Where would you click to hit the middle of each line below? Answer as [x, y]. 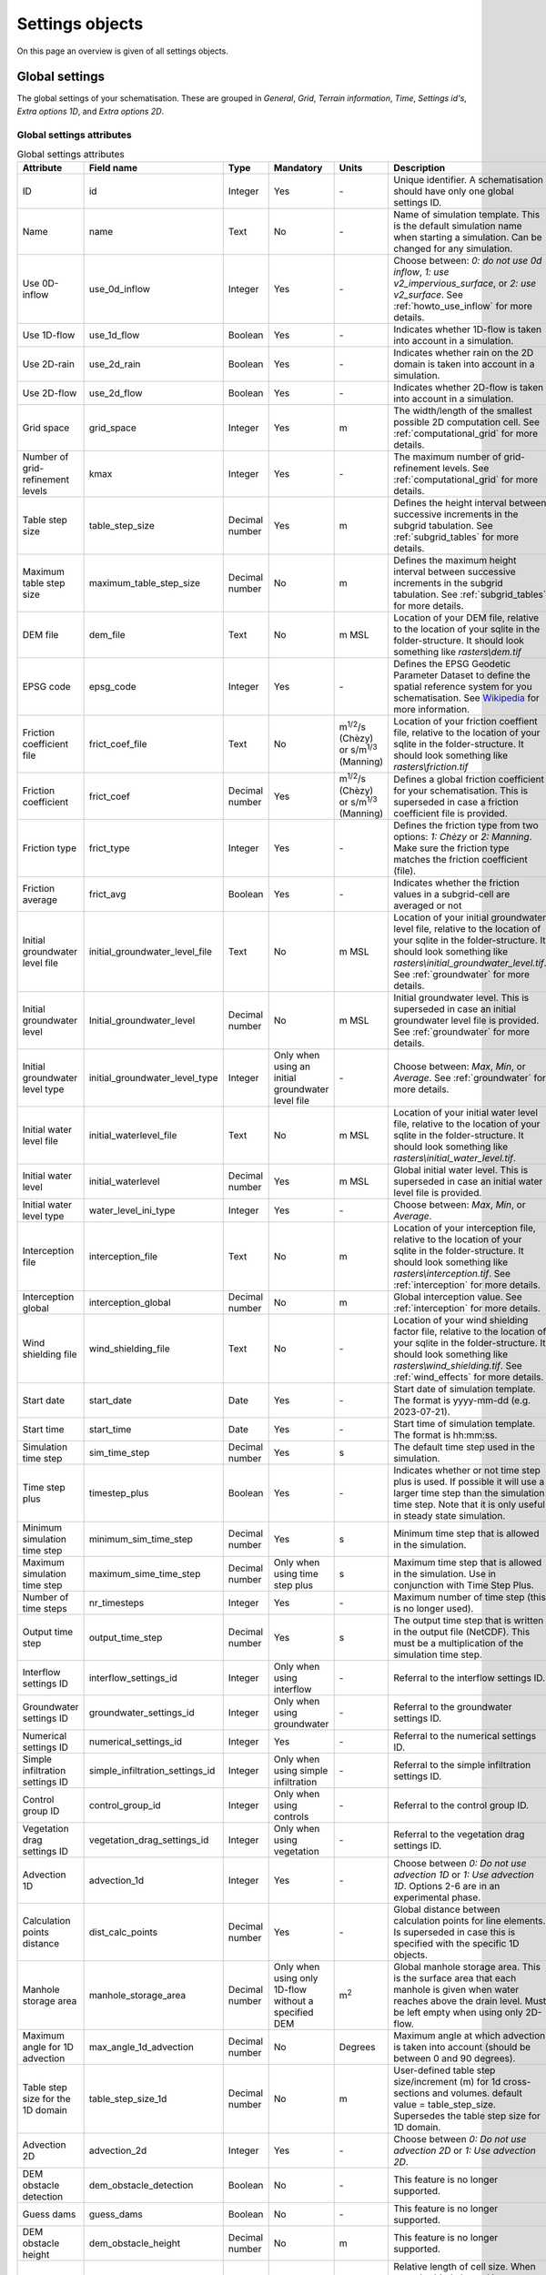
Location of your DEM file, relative [466, 618]
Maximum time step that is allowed [468, 1562]
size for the [47, 2099]
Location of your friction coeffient [465, 722]
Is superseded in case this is [455, 1932]
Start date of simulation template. [465, 1390]
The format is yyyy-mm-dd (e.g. [462, 1400]
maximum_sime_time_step [145, 1574]
